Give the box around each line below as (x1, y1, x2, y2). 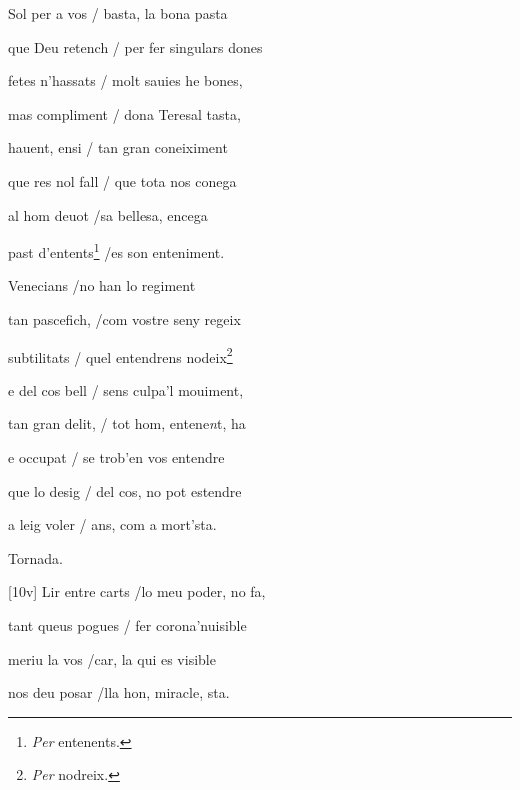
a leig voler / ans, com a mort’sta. (8, 514, 217, 535)
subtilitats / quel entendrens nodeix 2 (8, 343, 233, 367)
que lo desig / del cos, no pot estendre (8, 480, 242, 501)
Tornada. (8, 547, 63, 568)
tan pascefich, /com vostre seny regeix (8, 309, 241, 329)
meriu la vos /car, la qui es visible (8, 648, 216, 669)
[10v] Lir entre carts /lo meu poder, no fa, (8, 581, 266, 602)
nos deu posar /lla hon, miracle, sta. (8, 682, 230, 703)
